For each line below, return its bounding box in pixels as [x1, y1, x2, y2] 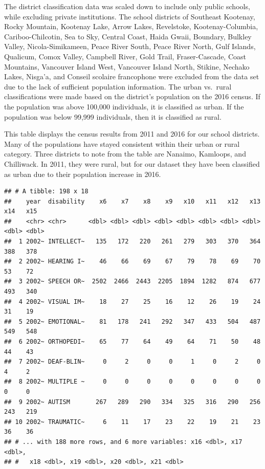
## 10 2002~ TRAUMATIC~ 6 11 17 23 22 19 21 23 [4, 418, 261, 426]
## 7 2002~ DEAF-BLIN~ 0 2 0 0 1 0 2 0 [4, 358, 261, 366]
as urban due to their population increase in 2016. [4, 168, 161, 179]
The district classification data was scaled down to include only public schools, [4, 1, 250, 11]
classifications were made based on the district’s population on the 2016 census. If [4, 91, 260, 102]
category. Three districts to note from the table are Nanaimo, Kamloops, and [4, 148, 246, 159]
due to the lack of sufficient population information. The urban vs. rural [4, 81, 232, 92]
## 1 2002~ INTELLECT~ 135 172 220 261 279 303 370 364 [4, 238, 261, 245]
